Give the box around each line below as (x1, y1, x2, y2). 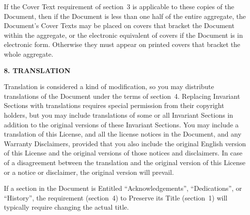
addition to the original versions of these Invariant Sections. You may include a (4, 119, 239, 129)
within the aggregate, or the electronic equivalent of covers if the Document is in (4, 30, 243, 40)
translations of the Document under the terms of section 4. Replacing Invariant (4, 91, 240, 101)
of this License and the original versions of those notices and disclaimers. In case (4, 148, 243, 158)
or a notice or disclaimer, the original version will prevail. (4, 167, 174, 177)
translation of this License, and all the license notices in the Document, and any (4, 129, 242, 139)
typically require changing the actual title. (4, 202, 129, 212)
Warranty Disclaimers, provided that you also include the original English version (4, 138, 246, 148)
